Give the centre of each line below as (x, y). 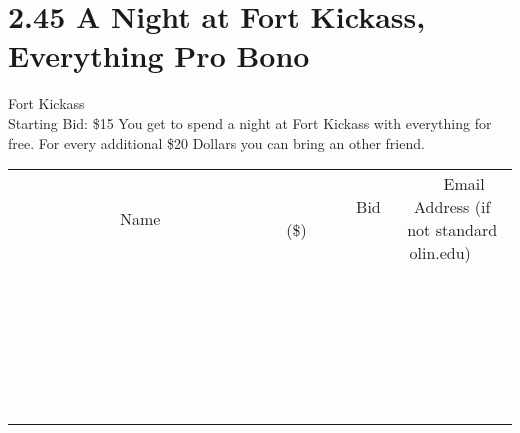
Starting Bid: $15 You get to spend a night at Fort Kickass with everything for (250, 122)
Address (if (452, 207)
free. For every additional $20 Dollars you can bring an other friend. (216, 142)
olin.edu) (440, 253)
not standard (452, 230)
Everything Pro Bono (159, 55)
